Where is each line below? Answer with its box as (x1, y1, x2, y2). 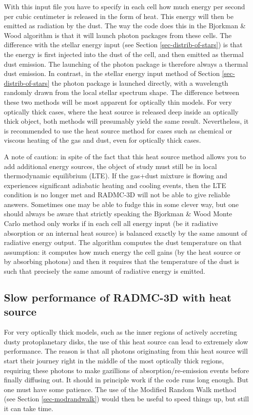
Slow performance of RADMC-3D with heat (4, 290, 232, 305)
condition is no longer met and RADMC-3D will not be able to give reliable (4, 189, 230, 200)
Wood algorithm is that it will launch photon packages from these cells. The (4, 30, 232, 40)
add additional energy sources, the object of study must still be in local (4, 161, 217, 171)
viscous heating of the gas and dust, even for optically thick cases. (4, 135, 201, 145)
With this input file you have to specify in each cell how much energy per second (4, 1, 245, 11)
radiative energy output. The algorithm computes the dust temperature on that (4, 237, 242, 247)
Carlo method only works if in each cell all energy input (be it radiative (4, 218, 218, 228)
